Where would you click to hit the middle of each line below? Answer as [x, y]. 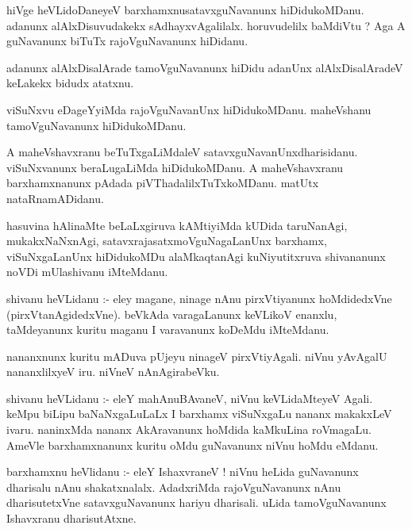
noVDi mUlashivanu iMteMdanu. [87, 272]
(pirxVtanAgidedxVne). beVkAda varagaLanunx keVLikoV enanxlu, [172, 314]
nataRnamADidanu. [55, 198]
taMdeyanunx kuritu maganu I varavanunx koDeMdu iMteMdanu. [168, 330]
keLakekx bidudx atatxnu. [70, 83]
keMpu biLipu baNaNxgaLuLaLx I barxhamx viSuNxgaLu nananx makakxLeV [199, 414]
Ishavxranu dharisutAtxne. [71, 518]
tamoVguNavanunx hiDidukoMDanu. [96, 125]
